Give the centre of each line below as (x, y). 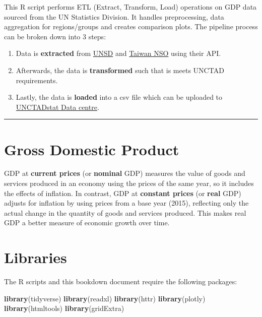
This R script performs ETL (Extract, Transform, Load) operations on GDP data (130, 7)
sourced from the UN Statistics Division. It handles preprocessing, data (114, 16)
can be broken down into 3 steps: (55, 36)
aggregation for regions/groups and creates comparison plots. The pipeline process (131, 26)
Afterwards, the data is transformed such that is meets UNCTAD (120, 70)
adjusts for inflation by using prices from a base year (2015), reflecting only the (126, 203)
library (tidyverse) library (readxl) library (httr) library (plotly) (105, 298)
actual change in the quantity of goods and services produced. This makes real (125, 212)
